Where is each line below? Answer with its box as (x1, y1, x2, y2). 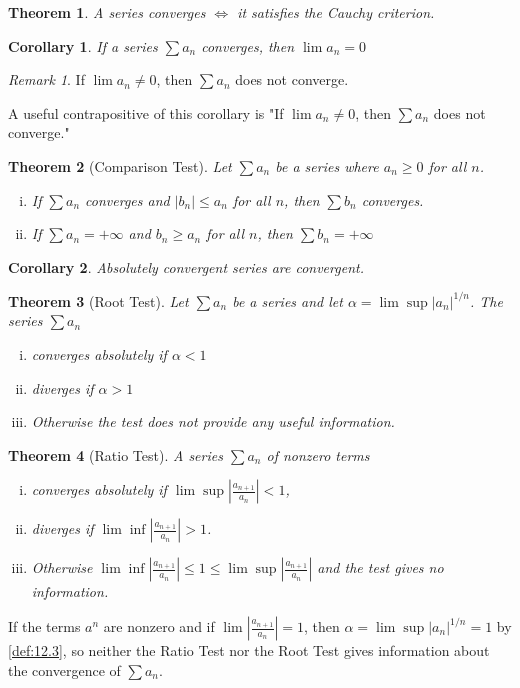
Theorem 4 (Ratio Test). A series (8, 444, 223, 465)
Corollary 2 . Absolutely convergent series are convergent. (8, 256, 364, 277)
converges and (85, 189, 170, 210)
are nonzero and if (103, 616, 215, 636)
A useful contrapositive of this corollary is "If (8, 102, 284, 123)
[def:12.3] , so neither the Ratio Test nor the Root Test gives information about (8, 640, 490, 660)
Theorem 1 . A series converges (8, 2, 206, 22)
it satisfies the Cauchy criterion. (237, 2, 435, 22)
